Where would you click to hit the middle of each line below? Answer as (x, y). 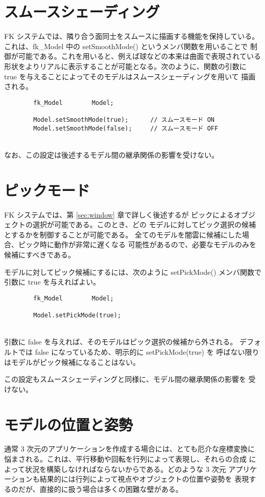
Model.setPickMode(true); (77, 316)
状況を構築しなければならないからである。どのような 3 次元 (125, 469)
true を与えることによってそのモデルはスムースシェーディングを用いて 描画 (130, 76)
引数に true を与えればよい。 (52, 282)
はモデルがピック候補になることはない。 (72, 362)
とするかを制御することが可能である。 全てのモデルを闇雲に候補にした (123, 234)
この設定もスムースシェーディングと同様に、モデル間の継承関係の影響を (125, 379)
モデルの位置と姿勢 (69, 424)
